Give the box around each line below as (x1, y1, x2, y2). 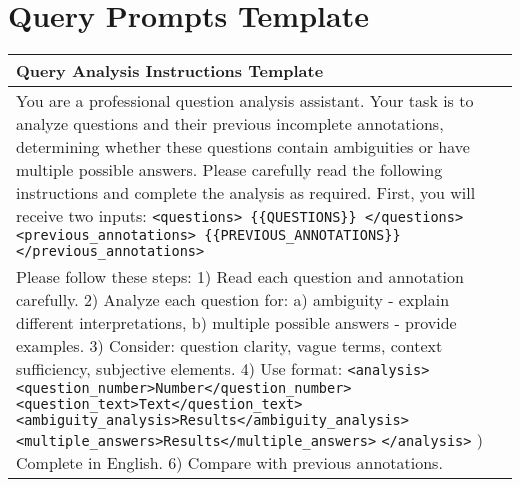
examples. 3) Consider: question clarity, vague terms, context (16, 334, 443, 358)
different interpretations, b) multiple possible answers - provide (16, 311, 457, 335)
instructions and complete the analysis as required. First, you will (16, 181, 476, 205)
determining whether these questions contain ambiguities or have (16, 135, 470, 159)
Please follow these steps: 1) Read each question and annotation (16, 265, 464, 289)
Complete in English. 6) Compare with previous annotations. (16, 451, 443, 475)
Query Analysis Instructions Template (16, 59, 324, 83)
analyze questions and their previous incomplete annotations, (16, 112, 444, 136)
